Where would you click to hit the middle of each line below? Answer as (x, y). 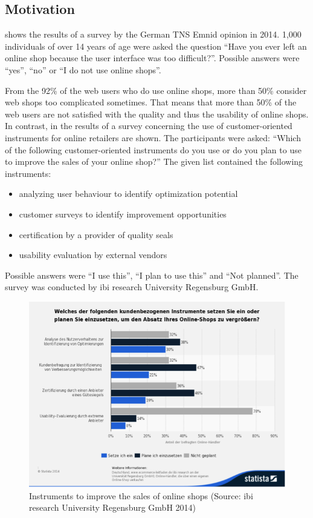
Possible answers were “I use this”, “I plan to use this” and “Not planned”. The (152, 275)
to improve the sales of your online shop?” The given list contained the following (154, 161)
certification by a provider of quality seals (96, 234)
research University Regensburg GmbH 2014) (112, 507)
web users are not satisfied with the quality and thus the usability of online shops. (157, 114)
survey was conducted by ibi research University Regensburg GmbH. (132, 287)
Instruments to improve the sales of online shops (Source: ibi (141, 495)
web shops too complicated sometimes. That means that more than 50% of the (151, 102)
